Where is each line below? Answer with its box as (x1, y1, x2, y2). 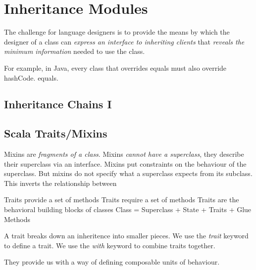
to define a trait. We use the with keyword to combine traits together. (4, 240, 215, 250)
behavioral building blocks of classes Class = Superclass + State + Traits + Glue (4, 204, 252, 215)
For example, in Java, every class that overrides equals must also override (4, 62, 227, 73)
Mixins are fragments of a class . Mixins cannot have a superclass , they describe (4, 149, 244, 159)
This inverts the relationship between (4, 178, 117, 188)
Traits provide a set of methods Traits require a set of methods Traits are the (4, 194, 239, 205)
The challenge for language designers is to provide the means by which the (4, 27, 230, 37)
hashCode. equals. (4, 72, 58, 83)
